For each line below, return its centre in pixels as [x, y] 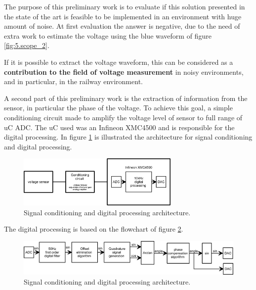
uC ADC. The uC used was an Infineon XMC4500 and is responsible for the [119, 127]
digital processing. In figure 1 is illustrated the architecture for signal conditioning [128, 137]
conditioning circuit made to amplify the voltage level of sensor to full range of [123, 117]
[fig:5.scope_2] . [27, 45]
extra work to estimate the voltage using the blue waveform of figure [108, 35]
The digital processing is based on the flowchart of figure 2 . [94, 229]
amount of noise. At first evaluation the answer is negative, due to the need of [122, 26]
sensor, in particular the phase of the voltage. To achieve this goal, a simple [118, 108]
